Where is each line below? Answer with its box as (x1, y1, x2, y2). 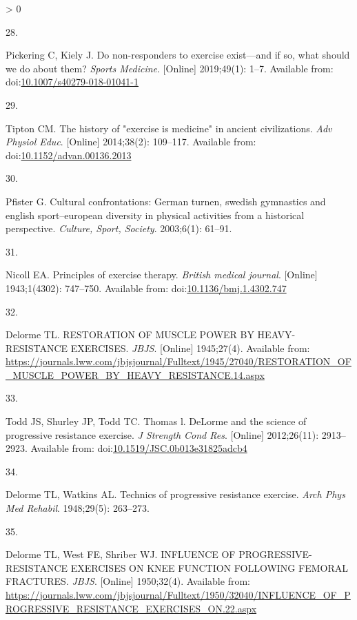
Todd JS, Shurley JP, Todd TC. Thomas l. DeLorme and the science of (6, 414, 307, 428)
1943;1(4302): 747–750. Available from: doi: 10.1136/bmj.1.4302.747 (6, 280, 287, 295)
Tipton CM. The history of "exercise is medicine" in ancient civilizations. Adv (6, 121, 332, 135)
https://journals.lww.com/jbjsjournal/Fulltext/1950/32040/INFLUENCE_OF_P (6, 588, 351, 601)
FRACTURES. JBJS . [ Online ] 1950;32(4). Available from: (6, 574, 250, 588)
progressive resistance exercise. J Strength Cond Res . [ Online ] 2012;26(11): (6, 427, 319, 442)
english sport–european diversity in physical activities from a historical (6, 207, 305, 222)
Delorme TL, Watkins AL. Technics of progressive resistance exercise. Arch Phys (6, 487, 345, 502)
